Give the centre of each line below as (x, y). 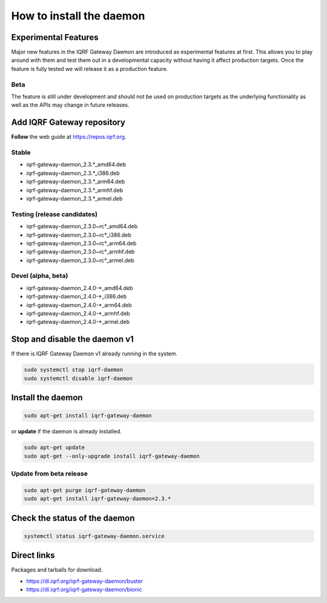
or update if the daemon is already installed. (67, 431)
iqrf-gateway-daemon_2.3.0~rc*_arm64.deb (81, 243)
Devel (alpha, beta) (40, 276)
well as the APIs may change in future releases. (70, 105)
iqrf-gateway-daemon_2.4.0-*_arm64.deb (79, 305)
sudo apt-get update (54, 448)
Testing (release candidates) (54, 214)
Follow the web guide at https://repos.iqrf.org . (69, 137)
